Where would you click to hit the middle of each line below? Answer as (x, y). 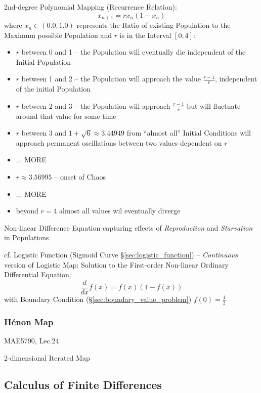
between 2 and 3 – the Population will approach (96, 105)
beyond (27, 211)
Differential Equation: (38, 274)
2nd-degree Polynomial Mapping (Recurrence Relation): (91, 7)
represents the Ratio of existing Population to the (154, 25)
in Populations (27, 237)
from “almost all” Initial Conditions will (189, 133)
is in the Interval (145, 35)
